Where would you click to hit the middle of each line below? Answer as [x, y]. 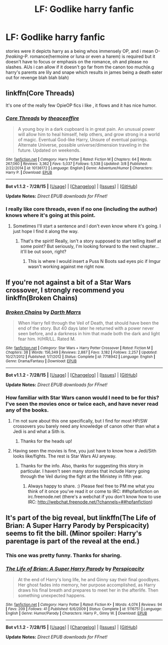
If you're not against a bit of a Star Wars [69, 282]
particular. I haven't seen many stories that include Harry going [85, 471]
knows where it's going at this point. [51, 215]
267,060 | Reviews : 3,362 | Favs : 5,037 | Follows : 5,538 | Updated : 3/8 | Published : [77, 164]
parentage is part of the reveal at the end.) [73, 541]
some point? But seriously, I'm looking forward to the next [80, 246]
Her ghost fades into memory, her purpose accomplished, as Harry [87, 585]
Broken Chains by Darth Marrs [43, 312]
